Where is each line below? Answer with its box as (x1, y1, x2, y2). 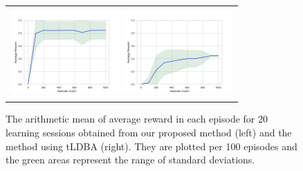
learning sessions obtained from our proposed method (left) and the (6, 125, 292, 139)
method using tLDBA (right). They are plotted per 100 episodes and (6, 138, 297, 153)
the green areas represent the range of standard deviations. (6, 152, 255, 167)
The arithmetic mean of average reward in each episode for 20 (6, 111, 268, 126)
